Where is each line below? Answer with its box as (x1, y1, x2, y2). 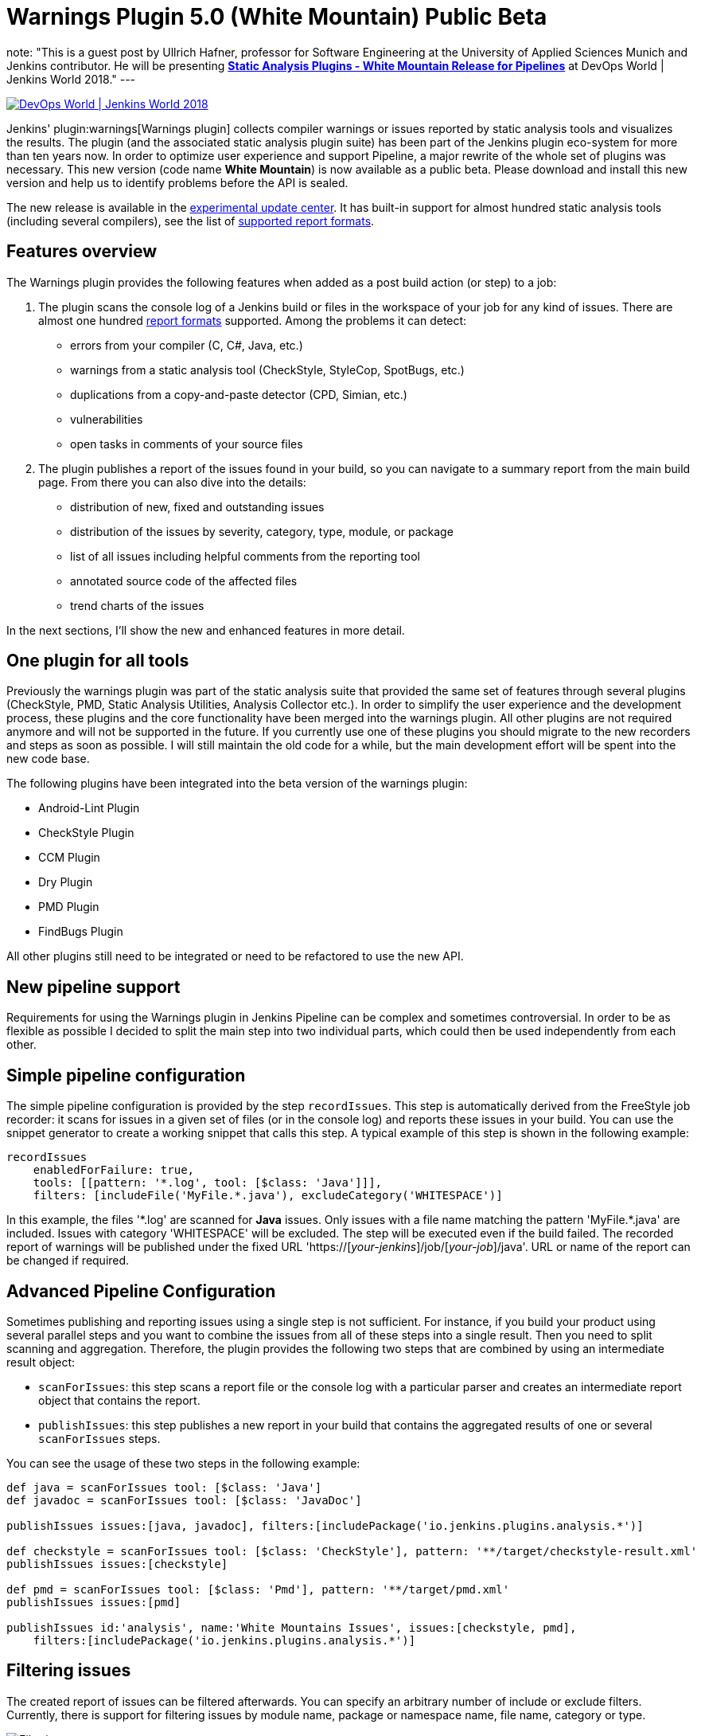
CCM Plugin (38, 850, 100, 865)
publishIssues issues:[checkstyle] (6, 1557, 228, 1570)
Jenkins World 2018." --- (6, 72, 136, 86)
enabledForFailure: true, (33, 1163, 195, 1177)
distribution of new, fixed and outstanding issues (70, 499, 325, 514)
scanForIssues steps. (38, 1431, 161, 1445)
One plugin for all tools (6, 651, 189, 671)
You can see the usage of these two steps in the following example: (6, 1456, 360, 1470)
